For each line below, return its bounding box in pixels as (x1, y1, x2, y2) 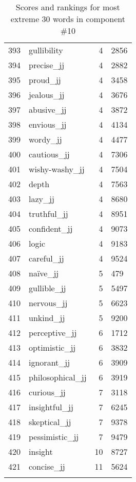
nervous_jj (29, 297, 68, 309)
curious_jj (29, 386, 66, 398)
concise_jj (29, 460, 65, 472)
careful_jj (29, 252, 64, 264)
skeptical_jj (29, 416, 71, 428)
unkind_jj (29, 312, 65, 324)
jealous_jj (29, 89, 65, 101)
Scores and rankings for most (15, 1, 120, 13)
